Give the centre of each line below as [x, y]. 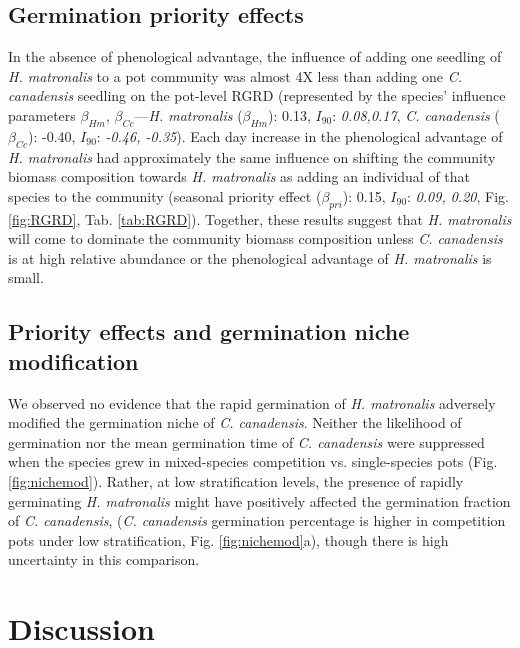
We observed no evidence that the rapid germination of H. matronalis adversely [252, 402]
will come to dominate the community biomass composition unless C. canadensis [255, 238]
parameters [42, 114]
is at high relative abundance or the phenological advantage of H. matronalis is [250, 257]
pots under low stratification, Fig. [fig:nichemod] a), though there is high [228, 539]
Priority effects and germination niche [209, 331]
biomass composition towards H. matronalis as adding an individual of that [239, 176]
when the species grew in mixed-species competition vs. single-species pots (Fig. [253, 461]
